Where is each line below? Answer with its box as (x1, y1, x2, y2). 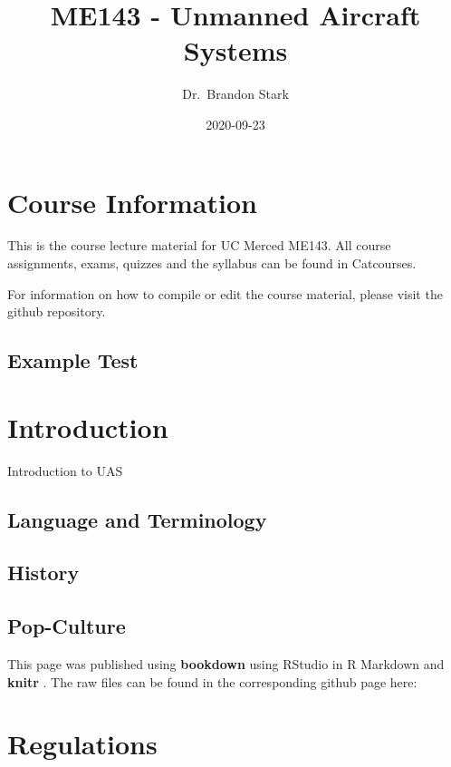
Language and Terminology (7, 505, 267, 533)
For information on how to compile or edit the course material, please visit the (7, 284, 443, 303)
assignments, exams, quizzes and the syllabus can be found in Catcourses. (7, 254, 417, 273)
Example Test (7, 346, 139, 374)
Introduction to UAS (7, 461, 123, 480)
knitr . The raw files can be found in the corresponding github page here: (7, 672, 417, 691)
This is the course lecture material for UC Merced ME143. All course (7, 236, 391, 255)
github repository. (7, 302, 106, 321)
